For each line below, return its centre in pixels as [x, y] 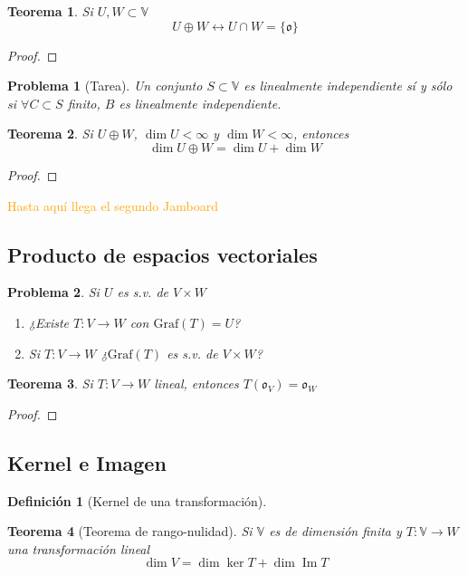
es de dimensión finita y [335, 531]
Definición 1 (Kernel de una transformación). [137, 500]
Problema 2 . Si [53, 292]
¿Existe [49, 322]
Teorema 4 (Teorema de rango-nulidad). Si [130, 531]
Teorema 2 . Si [50, 134]
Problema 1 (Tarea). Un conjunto [105, 86]
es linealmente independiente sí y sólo [348, 86]
